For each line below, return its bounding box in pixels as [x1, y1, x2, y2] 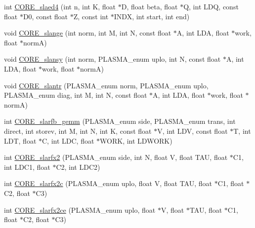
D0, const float [23, 11, 68, 21]
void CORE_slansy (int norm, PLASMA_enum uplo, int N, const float [4, 54, 221, 64]
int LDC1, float [4, 161, 50, 172]
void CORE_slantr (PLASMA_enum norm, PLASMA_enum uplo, [4, 80, 209, 90]
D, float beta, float [121, 1, 178, 11]
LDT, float [4, 135, 37, 146]
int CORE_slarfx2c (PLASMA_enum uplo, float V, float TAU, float [4, 178, 212, 189]
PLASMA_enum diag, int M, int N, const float [4, 90, 147, 100]
